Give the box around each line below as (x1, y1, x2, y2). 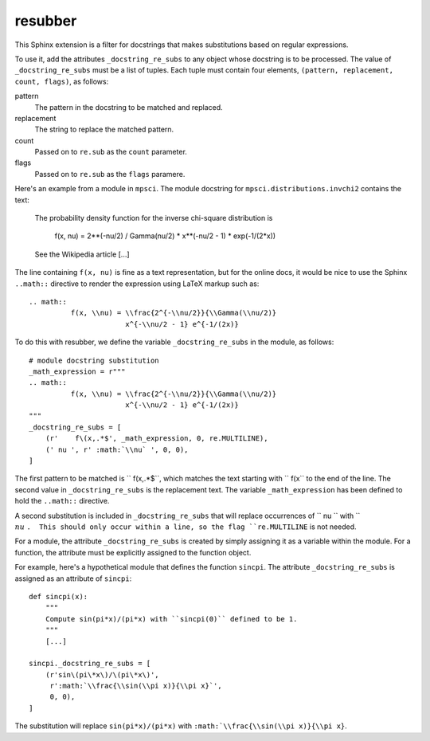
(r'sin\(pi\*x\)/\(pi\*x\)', (45, 670, 159, 679)
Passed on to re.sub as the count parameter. (34, 147, 187, 157)
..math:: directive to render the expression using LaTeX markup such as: (14, 279, 260, 288)
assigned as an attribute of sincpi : (14, 574, 132, 583)
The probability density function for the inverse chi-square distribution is (34, 214, 273, 223)
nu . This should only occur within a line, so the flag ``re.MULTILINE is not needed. (14, 522, 358, 531)
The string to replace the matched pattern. (34, 124, 174, 135)
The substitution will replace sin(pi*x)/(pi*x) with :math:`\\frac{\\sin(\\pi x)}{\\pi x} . (14, 721, 348, 731)
